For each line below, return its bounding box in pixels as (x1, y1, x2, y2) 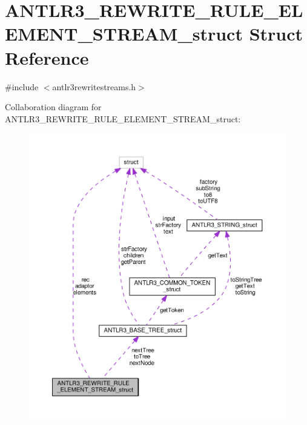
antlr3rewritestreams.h (52, 80, 136, 93)
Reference (5, 45, 89, 70)
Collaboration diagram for (5, 100, 102, 113)
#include (5, 80, 39, 93)
